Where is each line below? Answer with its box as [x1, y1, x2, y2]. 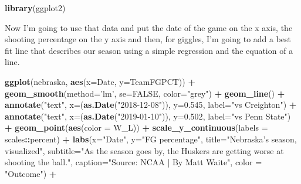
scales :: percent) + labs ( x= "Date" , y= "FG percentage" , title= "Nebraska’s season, [5, 132, 297, 145]
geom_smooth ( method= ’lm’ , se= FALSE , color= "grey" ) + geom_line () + [5, 87, 285, 99]
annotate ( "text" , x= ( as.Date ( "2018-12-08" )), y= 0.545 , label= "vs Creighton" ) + [5, 98, 297, 111]
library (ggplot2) [5, 2, 66, 13]
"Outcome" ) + [5, 167, 57, 179]
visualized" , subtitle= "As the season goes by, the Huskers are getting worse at [5, 144, 284, 156]
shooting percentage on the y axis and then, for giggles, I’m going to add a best [5, 33, 292, 45]
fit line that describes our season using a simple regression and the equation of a [5, 44, 293, 56]
